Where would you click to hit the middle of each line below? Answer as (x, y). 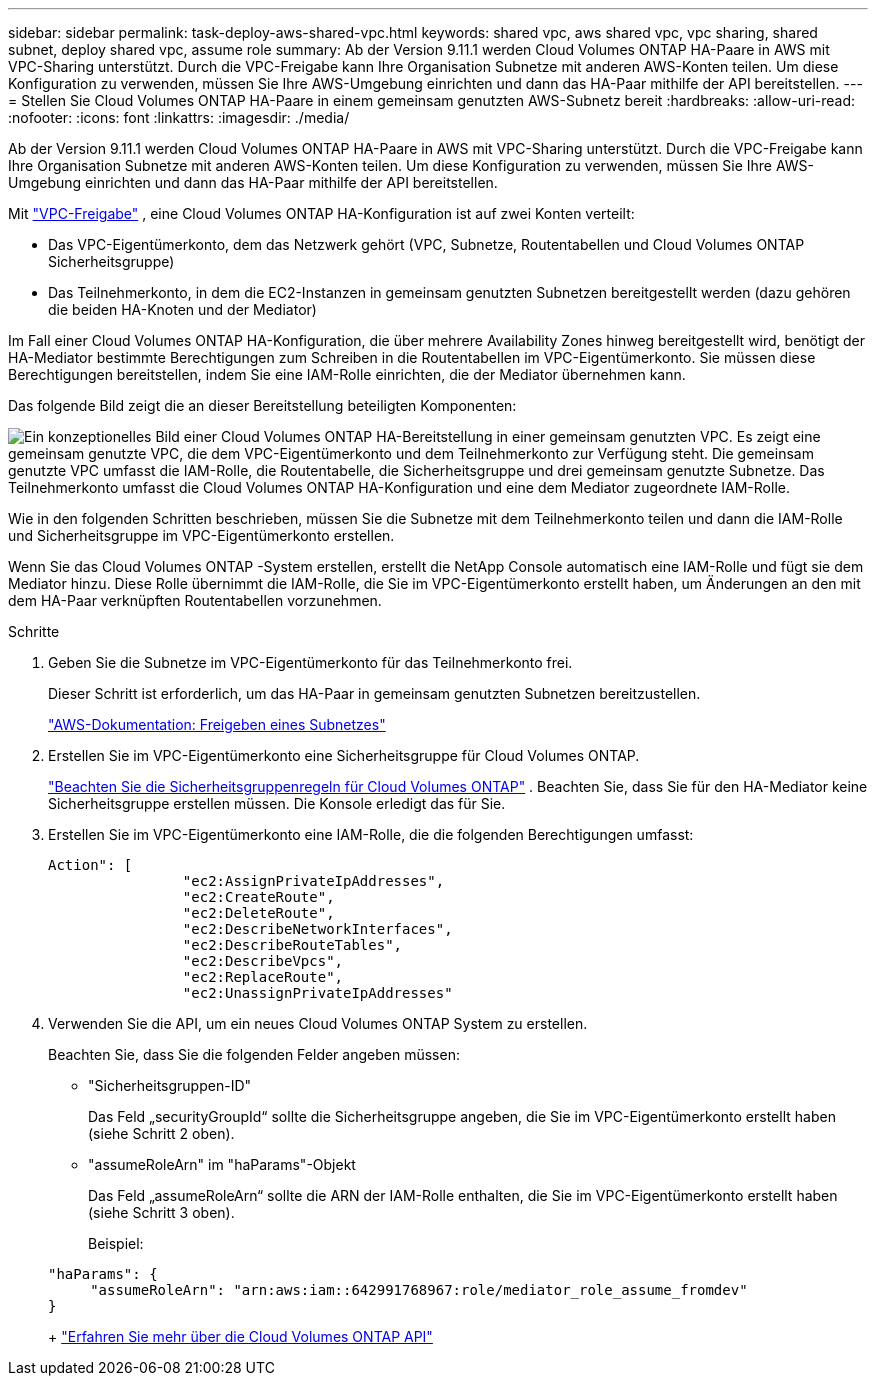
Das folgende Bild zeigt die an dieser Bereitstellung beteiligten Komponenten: (262, 405)
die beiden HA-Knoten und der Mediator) (182, 309)
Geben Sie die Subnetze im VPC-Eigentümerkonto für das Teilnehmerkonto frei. (310, 662)
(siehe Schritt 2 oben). (161, 1133)
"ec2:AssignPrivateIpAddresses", (313, 881)
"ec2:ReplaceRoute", (263, 977)
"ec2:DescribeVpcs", (263, 961)
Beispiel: (116, 1243)
